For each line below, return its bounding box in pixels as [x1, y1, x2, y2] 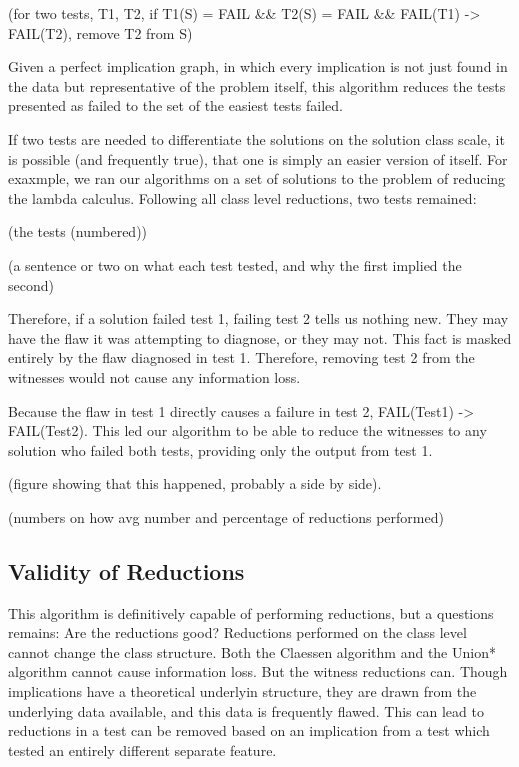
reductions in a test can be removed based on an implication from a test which [8, 720, 490, 741]
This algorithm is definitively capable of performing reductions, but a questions [8, 602, 494, 623]
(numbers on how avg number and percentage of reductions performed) [8, 506, 444, 527]
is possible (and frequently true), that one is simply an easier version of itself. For [8, 148, 508, 169]
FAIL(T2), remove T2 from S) [8, 22, 193, 43]
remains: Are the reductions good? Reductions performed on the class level [8, 622, 467, 643]
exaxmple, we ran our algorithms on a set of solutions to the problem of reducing [8, 168, 506, 189]
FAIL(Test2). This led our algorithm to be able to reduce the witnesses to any [8, 420, 487, 441]
